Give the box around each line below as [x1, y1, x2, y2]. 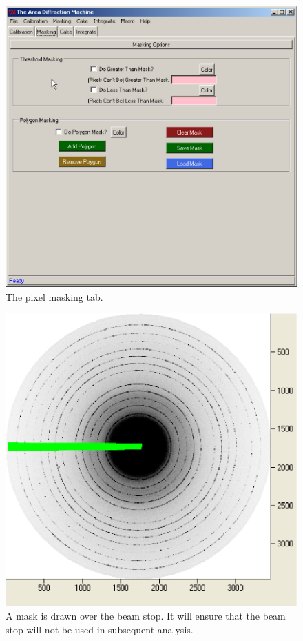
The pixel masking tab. [6, 289, 103, 304]
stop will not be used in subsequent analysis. [6, 622, 194, 636]
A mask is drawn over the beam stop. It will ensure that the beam [6, 609, 286, 623]
